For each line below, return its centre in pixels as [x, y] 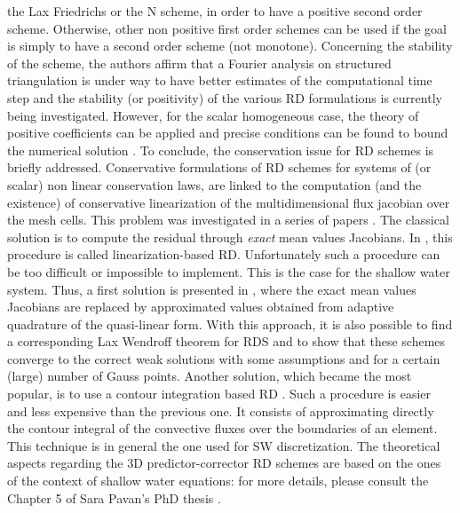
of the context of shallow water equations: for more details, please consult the [218, 481]
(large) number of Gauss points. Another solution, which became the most [210, 376]
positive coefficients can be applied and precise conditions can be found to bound [228, 133]
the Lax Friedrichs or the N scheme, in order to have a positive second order [215, 11]
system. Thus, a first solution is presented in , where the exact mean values [212, 289]
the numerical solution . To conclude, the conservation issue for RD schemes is [221, 150]
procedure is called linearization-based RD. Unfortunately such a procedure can [224, 254]
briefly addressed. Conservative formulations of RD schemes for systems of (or [219, 167]
